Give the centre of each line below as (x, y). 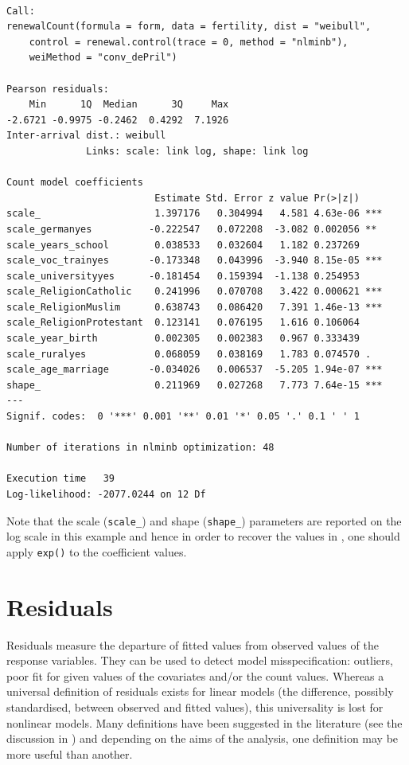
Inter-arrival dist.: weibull (86, 136)
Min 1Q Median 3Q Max (129, 105)
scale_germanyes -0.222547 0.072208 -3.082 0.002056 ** (192, 229)
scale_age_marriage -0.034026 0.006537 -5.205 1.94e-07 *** (195, 370)
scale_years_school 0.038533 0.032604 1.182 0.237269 (183, 245)
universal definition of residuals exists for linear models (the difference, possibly (200, 691)
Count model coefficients (75, 183)
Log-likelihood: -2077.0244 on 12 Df (106, 494)
